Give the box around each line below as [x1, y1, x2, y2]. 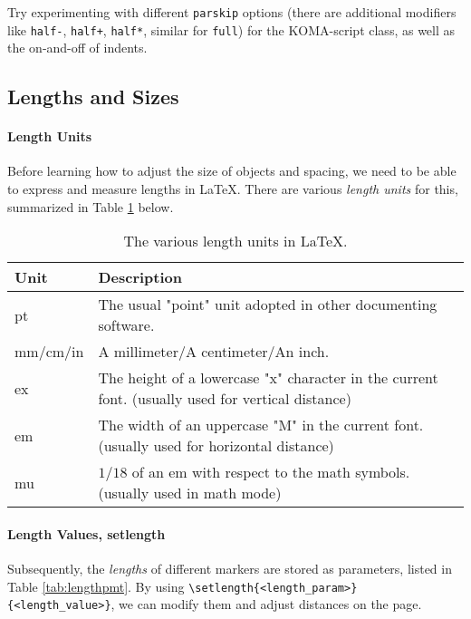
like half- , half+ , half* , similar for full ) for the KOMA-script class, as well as [7, 20, 456, 39]
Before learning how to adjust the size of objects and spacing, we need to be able [7, 161, 457, 180]
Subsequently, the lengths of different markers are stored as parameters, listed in [7, 559, 452, 578]
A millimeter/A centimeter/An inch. [98, 341, 330, 363]
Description [98, 266, 183, 288]
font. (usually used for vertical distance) [98, 388, 351, 410]
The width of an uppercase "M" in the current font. [98, 414, 424, 436]
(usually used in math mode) [98, 482, 282, 504]
